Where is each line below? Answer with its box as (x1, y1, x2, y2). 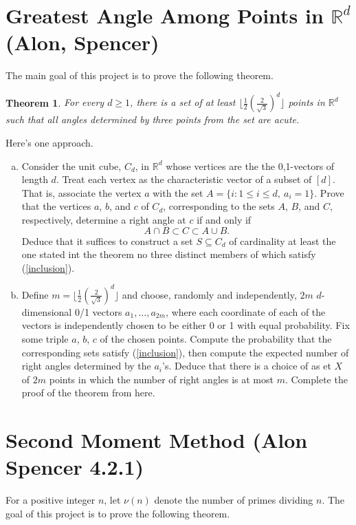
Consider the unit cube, (21, 158, 122, 173)
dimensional (21, 304, 72, 319)
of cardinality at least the (229, 233, 336, 248)
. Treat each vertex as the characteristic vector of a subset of (56, 172, 312, 186)
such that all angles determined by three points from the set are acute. (5, 112, 300, 127)
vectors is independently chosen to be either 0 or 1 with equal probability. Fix (21, 318, 350, 332)
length (21, 172, 48, 186)
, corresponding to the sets (163, 199, 275, 213)
